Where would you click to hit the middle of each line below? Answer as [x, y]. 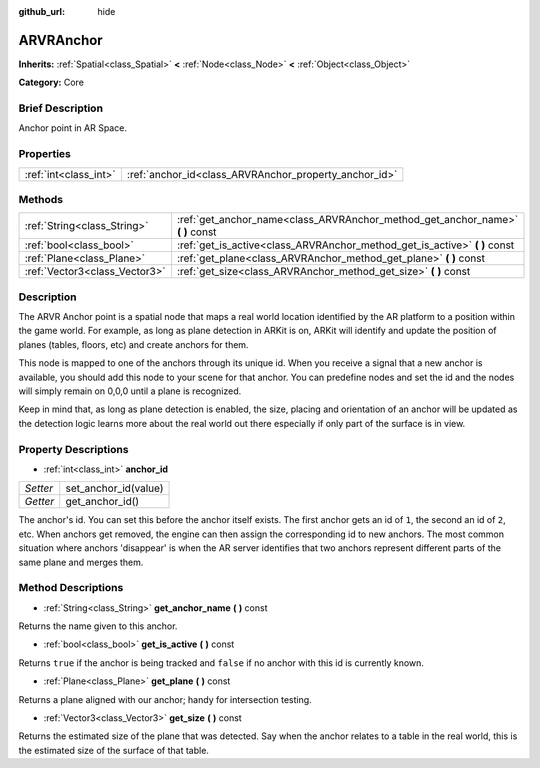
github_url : [41, 11]
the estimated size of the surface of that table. [114, 750]
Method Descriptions [71, 588]
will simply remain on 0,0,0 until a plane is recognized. [130, 391]
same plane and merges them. [81, 562]
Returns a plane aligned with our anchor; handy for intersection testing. [165, 699]
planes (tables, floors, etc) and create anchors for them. [133, 344]
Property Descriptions [73, 449]
